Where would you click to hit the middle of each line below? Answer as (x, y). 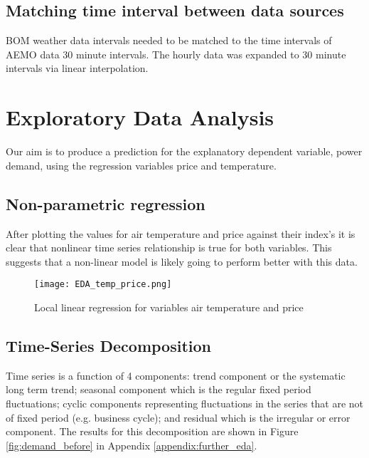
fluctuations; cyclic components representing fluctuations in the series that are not (185, 403)
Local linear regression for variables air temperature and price (169, 307)
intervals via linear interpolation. (77, 68)
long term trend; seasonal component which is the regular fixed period (159, 389)
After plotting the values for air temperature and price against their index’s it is (181, 233)
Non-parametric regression (106, 203)
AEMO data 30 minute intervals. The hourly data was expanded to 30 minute (176, 54)
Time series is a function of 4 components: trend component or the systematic (176, 375)
